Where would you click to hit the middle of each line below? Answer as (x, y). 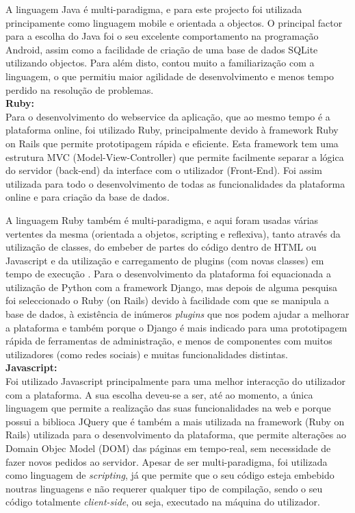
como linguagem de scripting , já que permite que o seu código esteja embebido (170, 475)
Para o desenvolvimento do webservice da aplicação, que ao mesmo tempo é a (168, 116)
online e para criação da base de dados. (88, 197)
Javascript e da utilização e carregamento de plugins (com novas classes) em (165, 260)
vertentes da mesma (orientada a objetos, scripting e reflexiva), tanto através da (173, 233)
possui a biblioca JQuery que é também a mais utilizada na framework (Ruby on (175, 421)
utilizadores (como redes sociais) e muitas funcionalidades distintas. (147, 354)
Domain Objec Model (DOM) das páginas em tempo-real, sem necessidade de (168, 448)
